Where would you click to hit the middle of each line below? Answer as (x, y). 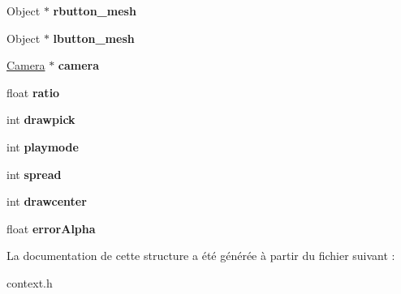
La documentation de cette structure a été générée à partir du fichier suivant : (201, 256)
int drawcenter (47, 201)
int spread (34, 174)
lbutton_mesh (94, 38)
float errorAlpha (51, 228)
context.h (30, 282)
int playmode (43, 146)
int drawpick (41, 119)
